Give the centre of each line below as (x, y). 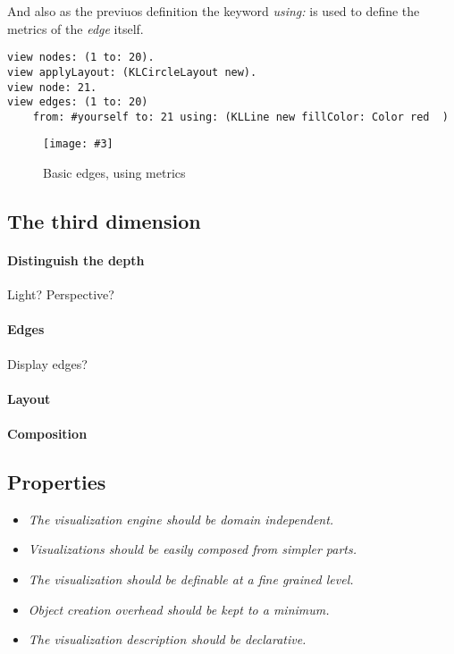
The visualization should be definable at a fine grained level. (191, 579)
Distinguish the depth (76, 260)
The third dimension (104, 221)
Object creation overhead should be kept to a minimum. (179, 609)
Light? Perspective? (61, 294)
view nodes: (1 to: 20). (81, 58)
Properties (57, 482)
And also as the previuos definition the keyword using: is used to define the (214, 11)
